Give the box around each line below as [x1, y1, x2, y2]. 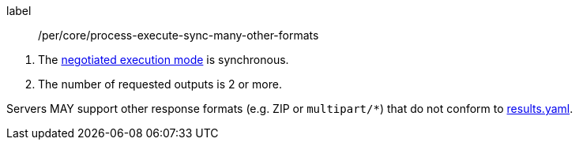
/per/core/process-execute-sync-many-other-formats [38, 28, 319, 42]
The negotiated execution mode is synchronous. [38, 53, 289, 66]
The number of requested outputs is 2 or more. [38, 77, 282, 91]
